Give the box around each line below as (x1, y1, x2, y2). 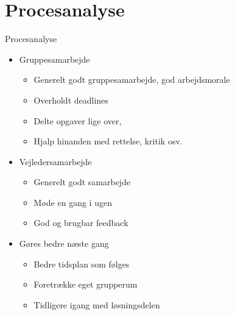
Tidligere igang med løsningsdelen (33, 298, 160, 311)
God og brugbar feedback (33, 216, 128, 229)
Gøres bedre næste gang (19, 237, 109, 250)
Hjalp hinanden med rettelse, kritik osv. (33, 135, 183, 147)
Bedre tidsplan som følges (33, 257, 130, 270)
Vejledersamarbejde (19, 155, 92, 168)
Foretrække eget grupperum (33, 278, 138, 291)
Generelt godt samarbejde (33, 175, 131, 188)
